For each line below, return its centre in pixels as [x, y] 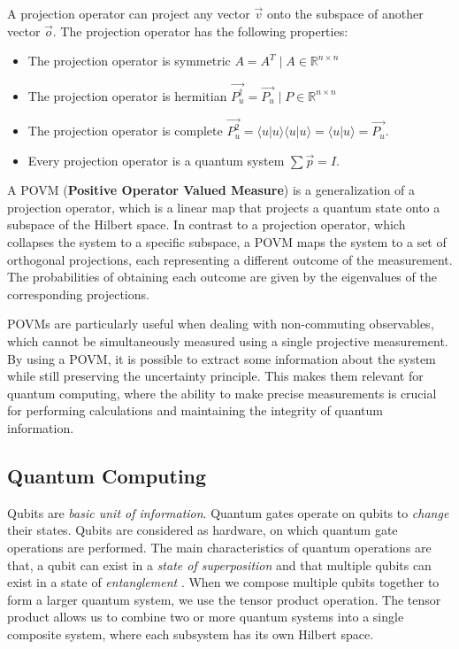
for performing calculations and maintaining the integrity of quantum [195, 410]
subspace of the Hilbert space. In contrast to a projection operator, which [207, 224]
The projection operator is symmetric [129, 61]
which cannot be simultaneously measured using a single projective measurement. [228, 341]
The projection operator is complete [125, 131]
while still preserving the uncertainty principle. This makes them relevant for [215, 376]
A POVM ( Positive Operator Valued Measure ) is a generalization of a [211, 190]
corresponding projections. [78, 294]
